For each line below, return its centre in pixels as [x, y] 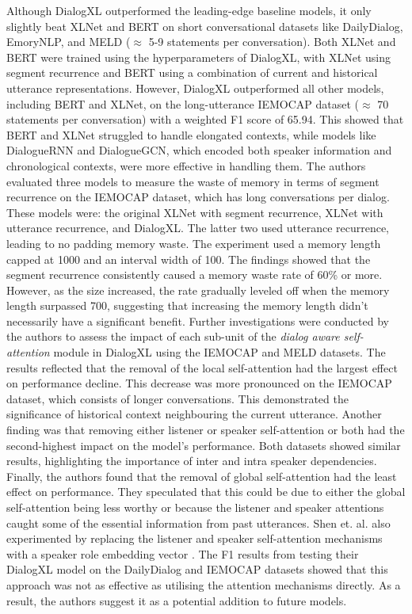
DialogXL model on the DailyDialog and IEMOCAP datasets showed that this [197, 569]
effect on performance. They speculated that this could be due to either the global [206, 492]
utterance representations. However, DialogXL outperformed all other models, [195, 88]
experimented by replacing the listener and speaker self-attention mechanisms [195, 538]
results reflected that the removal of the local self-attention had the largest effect [202, 367]
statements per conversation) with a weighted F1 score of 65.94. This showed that [205, 119]
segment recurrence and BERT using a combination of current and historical [192, 72]
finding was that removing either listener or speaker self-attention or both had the [206, 430]
